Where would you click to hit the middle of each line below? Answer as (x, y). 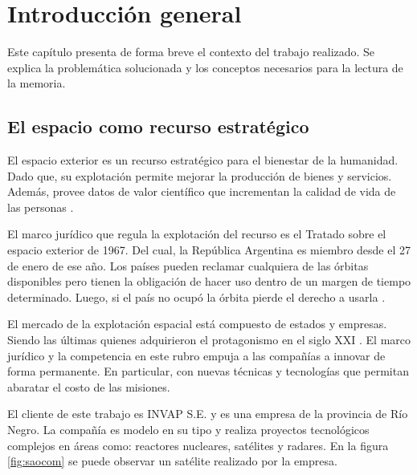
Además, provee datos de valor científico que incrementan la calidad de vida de (202, 191)
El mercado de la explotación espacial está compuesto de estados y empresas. (197, 324)
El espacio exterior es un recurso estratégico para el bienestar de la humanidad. (203, 160)
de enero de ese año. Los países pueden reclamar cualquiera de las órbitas (188, 265)
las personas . (41, 207)
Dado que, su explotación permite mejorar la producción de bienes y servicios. (200, 175)
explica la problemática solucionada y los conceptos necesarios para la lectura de (205, 67)
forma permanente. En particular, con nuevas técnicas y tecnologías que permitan (208, 371)
